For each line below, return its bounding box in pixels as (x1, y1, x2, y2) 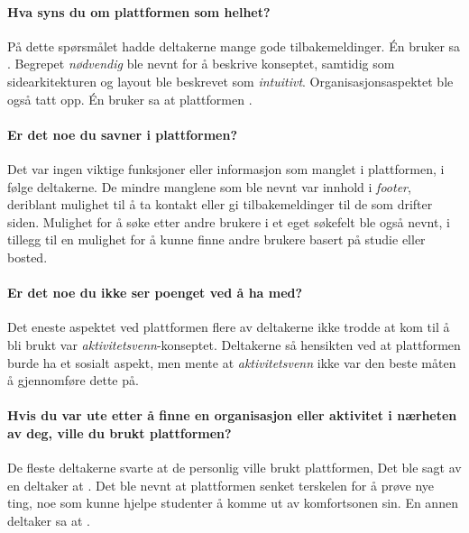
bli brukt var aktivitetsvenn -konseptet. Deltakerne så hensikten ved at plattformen (7, 335, 461, 354)
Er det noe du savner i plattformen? (7, 124, 238, 143)
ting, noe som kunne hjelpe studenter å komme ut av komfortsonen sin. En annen (7, 493, 458, 512)
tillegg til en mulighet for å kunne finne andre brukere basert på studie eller (7, 230, 426, 249)
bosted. (7, 247, 48, 266)
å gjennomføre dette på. (7, 371, 139, 390)
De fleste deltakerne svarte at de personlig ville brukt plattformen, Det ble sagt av (7, 458, 462, 477)
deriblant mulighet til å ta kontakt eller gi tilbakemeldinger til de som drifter (7, 195, 433, 214)
